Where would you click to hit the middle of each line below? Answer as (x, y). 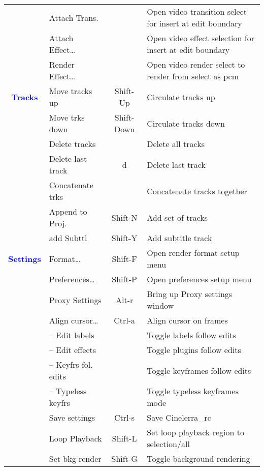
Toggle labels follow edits (191, 335)
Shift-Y (124, 238)
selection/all (168, 444)
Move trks (67, 117)
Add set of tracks (177, 217)
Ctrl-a (125, 320)
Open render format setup (193, 253)
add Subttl (68, 238)
